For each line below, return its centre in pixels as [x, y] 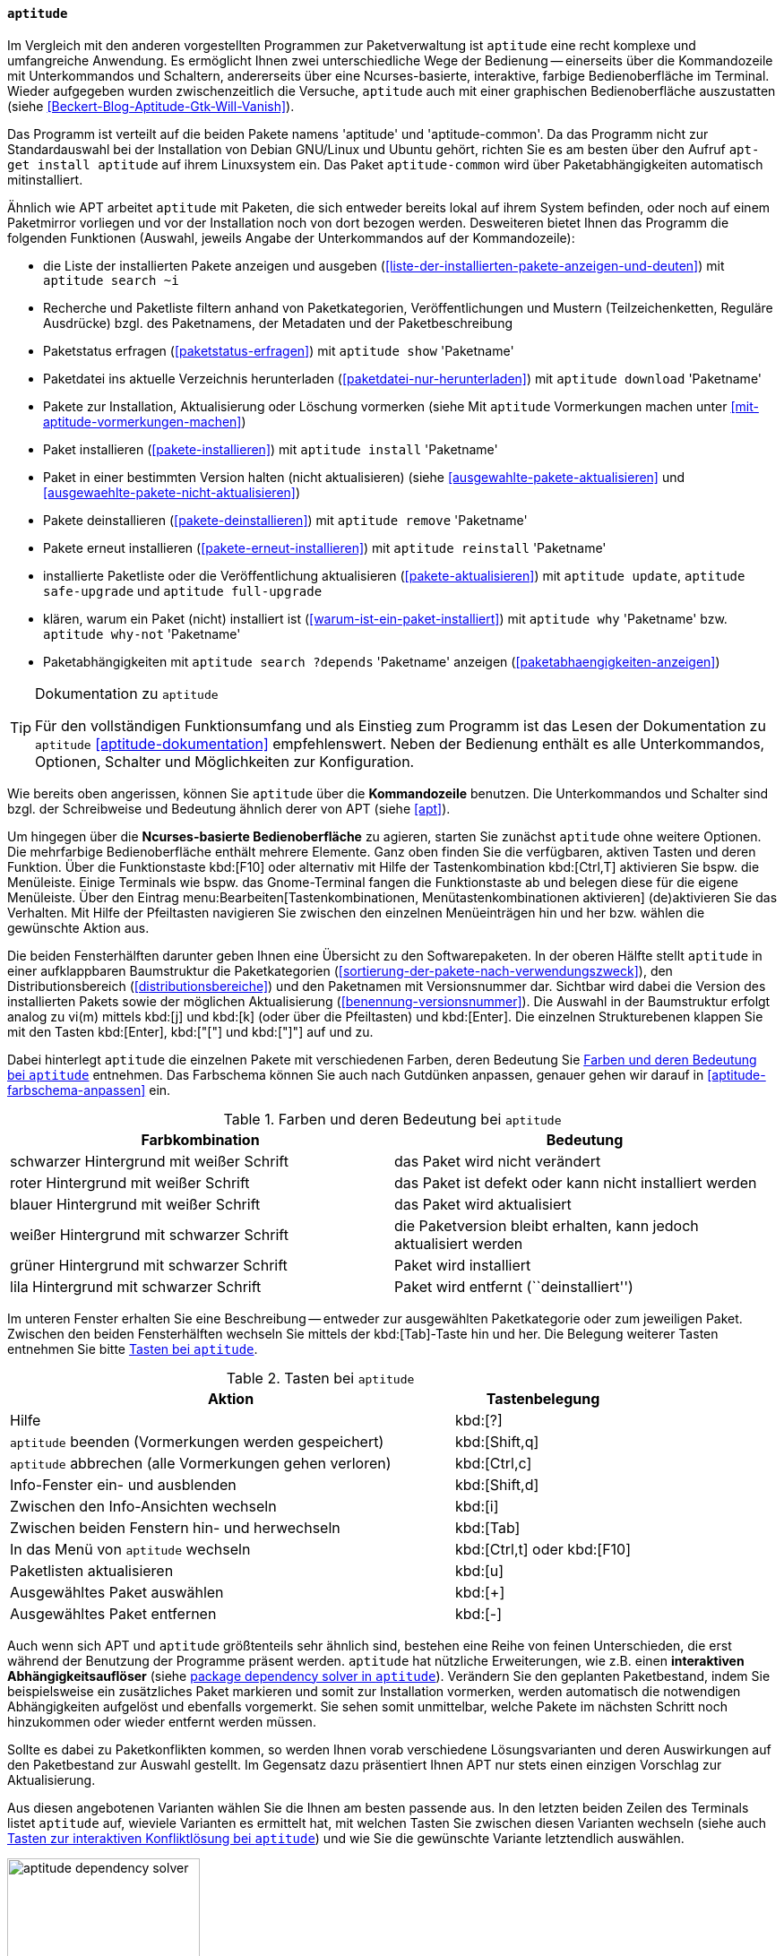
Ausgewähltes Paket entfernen [113, 1613]
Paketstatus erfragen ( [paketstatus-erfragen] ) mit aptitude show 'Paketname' [279, 350]
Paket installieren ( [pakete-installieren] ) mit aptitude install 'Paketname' [271, 449]
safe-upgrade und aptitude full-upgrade [183, 590]
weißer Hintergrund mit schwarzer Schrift [149, 1234]
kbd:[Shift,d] [497, 1484]
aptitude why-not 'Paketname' [142, 633]
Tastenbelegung [543, 1398]
